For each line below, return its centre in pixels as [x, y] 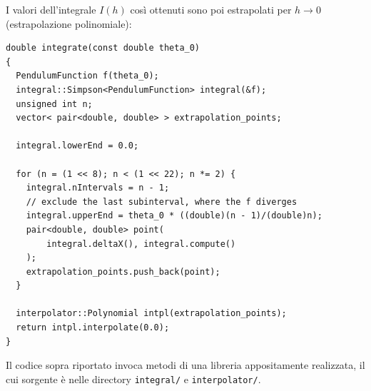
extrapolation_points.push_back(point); [123, 271]
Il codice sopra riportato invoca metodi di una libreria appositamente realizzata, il [185, 365]
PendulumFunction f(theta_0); [87, 76]
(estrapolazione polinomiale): [69, 23]
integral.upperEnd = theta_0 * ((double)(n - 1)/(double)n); [174, 216]
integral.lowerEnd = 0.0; [77, 146]
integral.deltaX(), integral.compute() [141, 244]
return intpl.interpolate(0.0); [93, 328]
